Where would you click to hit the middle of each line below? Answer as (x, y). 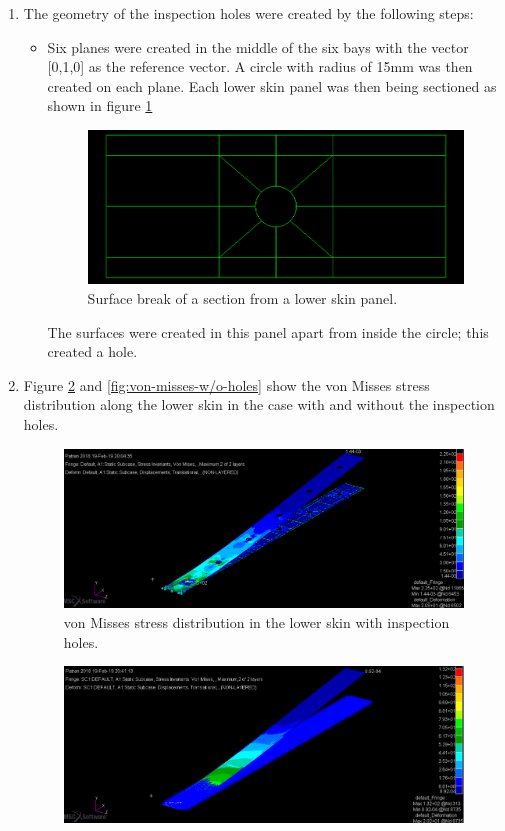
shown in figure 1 (100, 105)
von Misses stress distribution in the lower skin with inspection (256, 621)
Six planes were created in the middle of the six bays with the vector (258, 46)
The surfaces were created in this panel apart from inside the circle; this (268, 331)
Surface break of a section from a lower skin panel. (242, 297)
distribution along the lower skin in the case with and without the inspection (259, 404)
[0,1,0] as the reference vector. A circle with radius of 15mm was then (260, 66)
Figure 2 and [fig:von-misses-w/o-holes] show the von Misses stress (226, 384)
